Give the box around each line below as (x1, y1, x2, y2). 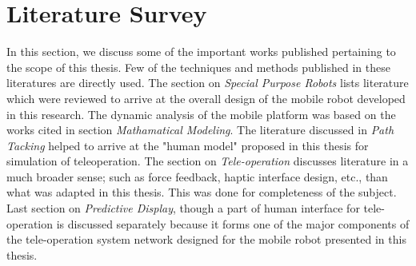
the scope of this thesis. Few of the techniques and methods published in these (6, 58, 390, 75)
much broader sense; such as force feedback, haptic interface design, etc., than (6, 168, 388, 185)
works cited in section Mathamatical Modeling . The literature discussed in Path (6, 121, 394, 138)
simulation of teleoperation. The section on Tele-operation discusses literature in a (6, 153, 409, 169)
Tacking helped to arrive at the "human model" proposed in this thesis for (6, 137, 369, 153)
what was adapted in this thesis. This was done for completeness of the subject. (6, 184, 397, 200)
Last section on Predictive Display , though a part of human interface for (6, 200, 360, 216)
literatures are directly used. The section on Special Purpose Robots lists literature (6, 74, 409, 91)
